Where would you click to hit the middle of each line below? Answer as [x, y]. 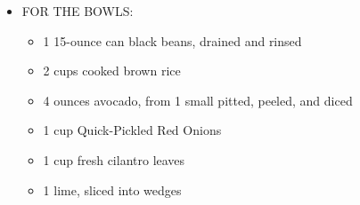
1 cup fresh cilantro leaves [114, 159]
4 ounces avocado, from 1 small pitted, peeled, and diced [198, 100]
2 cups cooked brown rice [112, 71]
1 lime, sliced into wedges [112, 189]
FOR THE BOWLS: [78, 11]
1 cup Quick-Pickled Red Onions [132, 130]
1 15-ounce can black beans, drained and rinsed [172, 40]
